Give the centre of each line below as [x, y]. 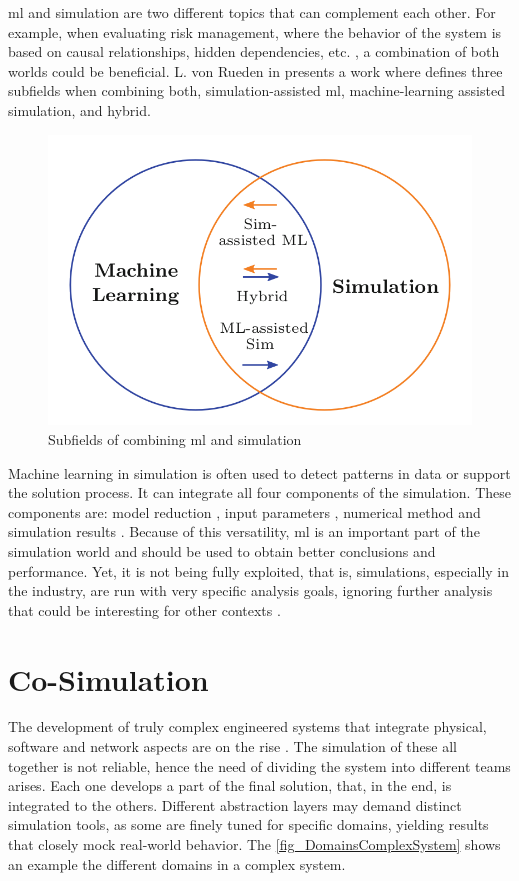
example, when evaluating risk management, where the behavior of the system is [255, 31]
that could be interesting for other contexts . [144, 609]
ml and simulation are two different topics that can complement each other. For [252, 12]
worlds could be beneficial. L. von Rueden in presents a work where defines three [255, 70]
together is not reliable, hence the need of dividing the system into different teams [259, 765]
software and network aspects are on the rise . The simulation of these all [232, 746]
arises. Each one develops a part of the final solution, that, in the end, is [230, 785]
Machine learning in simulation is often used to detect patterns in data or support [259, 472]
